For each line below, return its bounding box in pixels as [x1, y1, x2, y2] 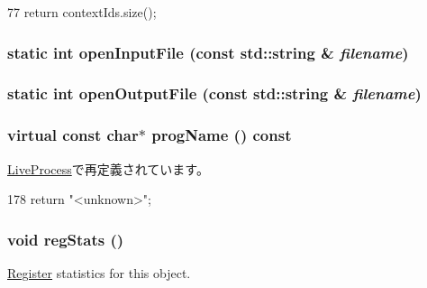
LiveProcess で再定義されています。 [7, 159, 209, 178]
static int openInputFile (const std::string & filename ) [7, 41, 409, 63]
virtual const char [7, 124, 139, 146]
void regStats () [7, 228, 124, 250]
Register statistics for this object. [7, 263, 191, 282]
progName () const [151, 124, 292, 146]
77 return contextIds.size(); [7, 3, 157, 21]
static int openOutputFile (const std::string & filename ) [7, 82, 422, 105]
